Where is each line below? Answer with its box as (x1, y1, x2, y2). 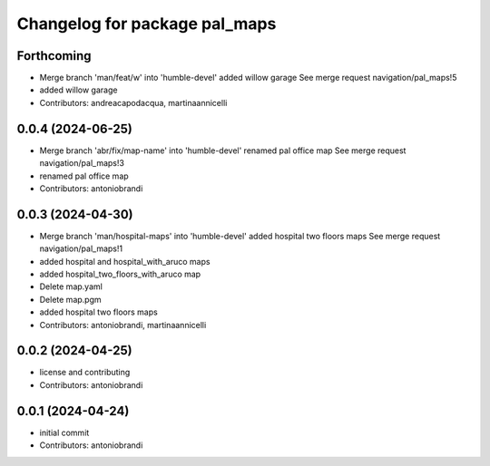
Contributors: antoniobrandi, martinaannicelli (39, 319, 207, 330)
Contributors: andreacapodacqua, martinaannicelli (39, 97, 228, 108)
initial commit (39, 427, 90, 438)
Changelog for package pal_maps (16, 14, 277, 34)
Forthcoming (16, 48, 92, 63)
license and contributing (39, 367, 131, 378)
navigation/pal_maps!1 (39, 243, 122, 254)
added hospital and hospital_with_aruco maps (39, 256, 211, 267)
